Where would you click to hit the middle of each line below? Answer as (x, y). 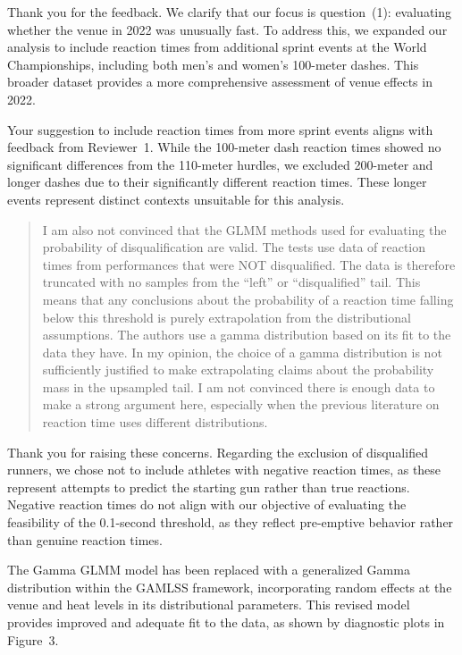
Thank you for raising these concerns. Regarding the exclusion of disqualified (218, 452)
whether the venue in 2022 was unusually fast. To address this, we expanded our (227, 29)
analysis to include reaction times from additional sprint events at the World (217, 47)
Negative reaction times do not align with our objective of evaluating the (207, 504)
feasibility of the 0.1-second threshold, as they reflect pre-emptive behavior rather (231, 522)
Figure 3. (33, 639)
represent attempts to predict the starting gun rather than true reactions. (209, 487)
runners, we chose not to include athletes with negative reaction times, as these (224, 470)
